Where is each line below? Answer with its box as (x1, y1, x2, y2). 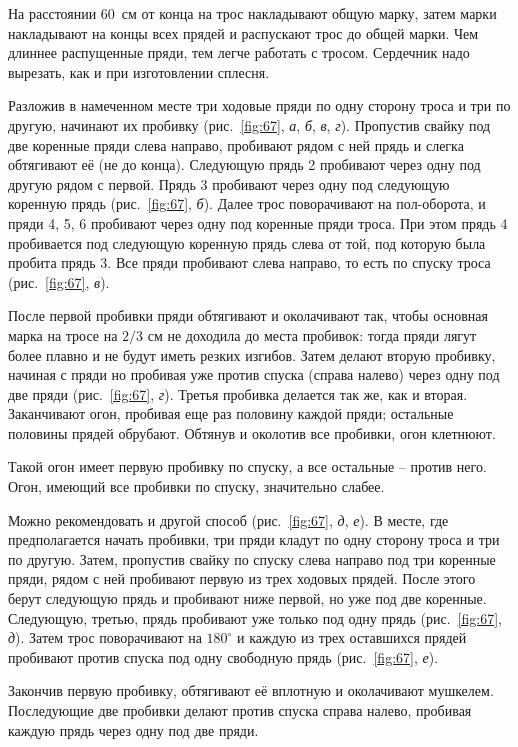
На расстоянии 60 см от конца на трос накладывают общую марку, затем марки (8, 3, 497, 23)
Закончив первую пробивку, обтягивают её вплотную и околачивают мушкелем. (8, 680, 494, 701)
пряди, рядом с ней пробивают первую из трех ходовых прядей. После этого (8, 568, 476, 589)
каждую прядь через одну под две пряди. (8, 719, 259, 740)
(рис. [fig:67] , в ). (8, 271, 110, 292)
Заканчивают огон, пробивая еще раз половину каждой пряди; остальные (8, 403, 454, 424)
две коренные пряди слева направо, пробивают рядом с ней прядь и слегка (8, 134, 464, 155)
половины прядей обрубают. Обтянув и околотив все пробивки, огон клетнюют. (8, 422, 496, 443)
